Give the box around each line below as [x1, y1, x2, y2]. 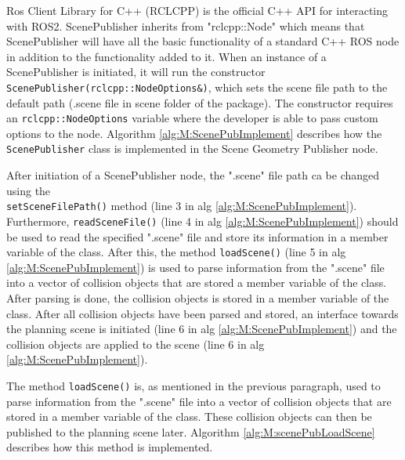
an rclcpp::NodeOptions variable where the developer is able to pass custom [6, 110, 378, 126]
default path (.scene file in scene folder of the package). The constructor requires [6, 94, 393, 110]
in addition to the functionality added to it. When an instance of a [6, 48, 327, 64]
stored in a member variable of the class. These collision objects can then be [6, 408, 372, 425]
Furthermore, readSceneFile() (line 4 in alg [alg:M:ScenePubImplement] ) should [6, 212, 399, 229]
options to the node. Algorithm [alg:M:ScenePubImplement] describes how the [6, 125, 382, 141]
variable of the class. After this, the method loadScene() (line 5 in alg [6, 244, 346, 260]
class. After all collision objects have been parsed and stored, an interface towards [6, 305, 399, 321]
